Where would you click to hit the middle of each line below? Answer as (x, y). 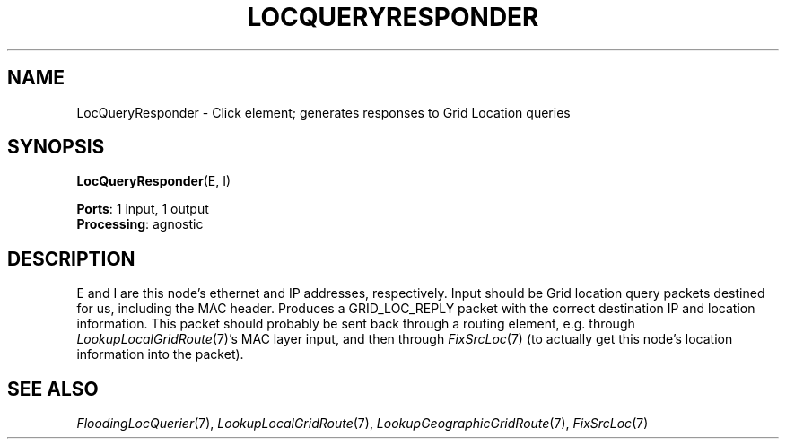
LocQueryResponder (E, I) (154, 181)
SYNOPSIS (56, 147)
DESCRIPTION (71, 258)
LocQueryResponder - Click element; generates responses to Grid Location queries (323, 112)
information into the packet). (160, 354)
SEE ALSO (53, 389)
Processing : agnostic (140, 224)
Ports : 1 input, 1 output (143, 209)
